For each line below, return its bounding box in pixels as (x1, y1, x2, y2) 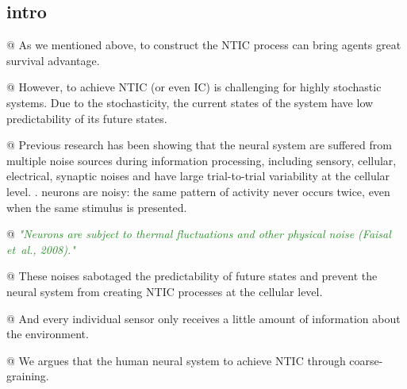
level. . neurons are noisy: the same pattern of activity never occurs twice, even (6, 183, 390, 199)
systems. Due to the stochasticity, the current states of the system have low (6, 94, 374, 110)
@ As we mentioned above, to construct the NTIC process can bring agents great (6, 37, 401, 53)
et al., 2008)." (6, 241, 75, 257)
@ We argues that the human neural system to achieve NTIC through (6, 352, 346, 368)
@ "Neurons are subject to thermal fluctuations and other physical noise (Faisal (6, 225, 391, 242)
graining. (6, 368, 49, 384)
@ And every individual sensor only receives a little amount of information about (6, 310, 401, 326)
